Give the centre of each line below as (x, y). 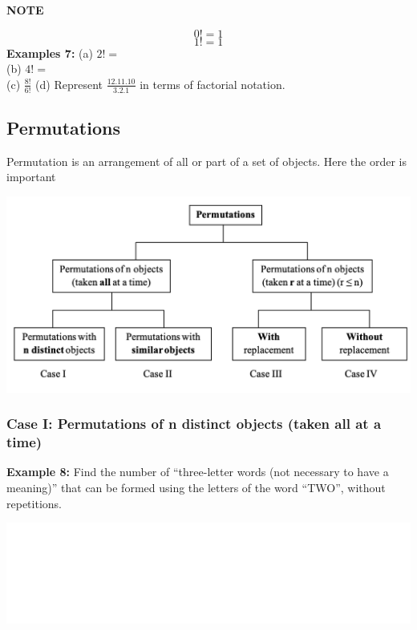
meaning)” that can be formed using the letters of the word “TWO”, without (196, 487)
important (31, 177)
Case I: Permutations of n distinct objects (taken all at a (194, 424)
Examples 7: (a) (50, 52)
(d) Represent (69, 84)
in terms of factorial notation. (213, 84)
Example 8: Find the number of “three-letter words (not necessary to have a (198, 472)
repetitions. (34, 503)
